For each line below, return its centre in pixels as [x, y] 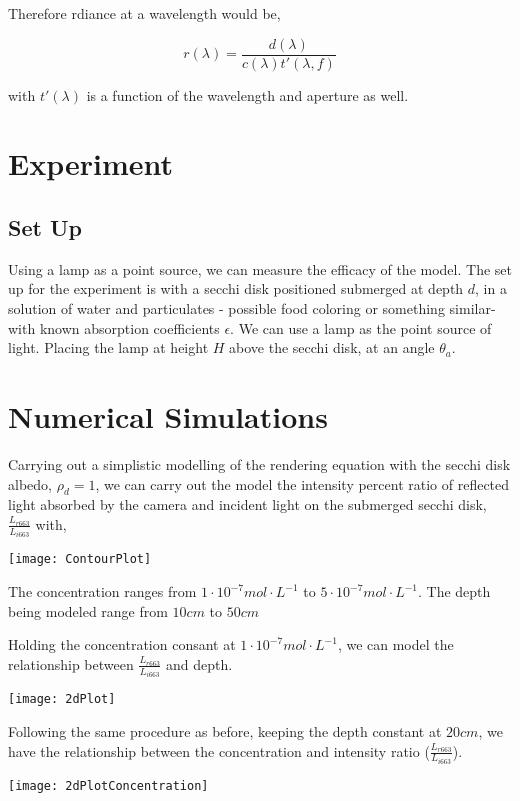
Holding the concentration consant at [122, 644]
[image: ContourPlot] [80, 559]
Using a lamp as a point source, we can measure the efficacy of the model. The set [260, 268]
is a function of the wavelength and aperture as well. [247, 94]
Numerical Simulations [168, 415]
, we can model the [395, 644]
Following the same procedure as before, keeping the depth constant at [225, 730]
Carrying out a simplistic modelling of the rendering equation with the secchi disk [259, 463]
